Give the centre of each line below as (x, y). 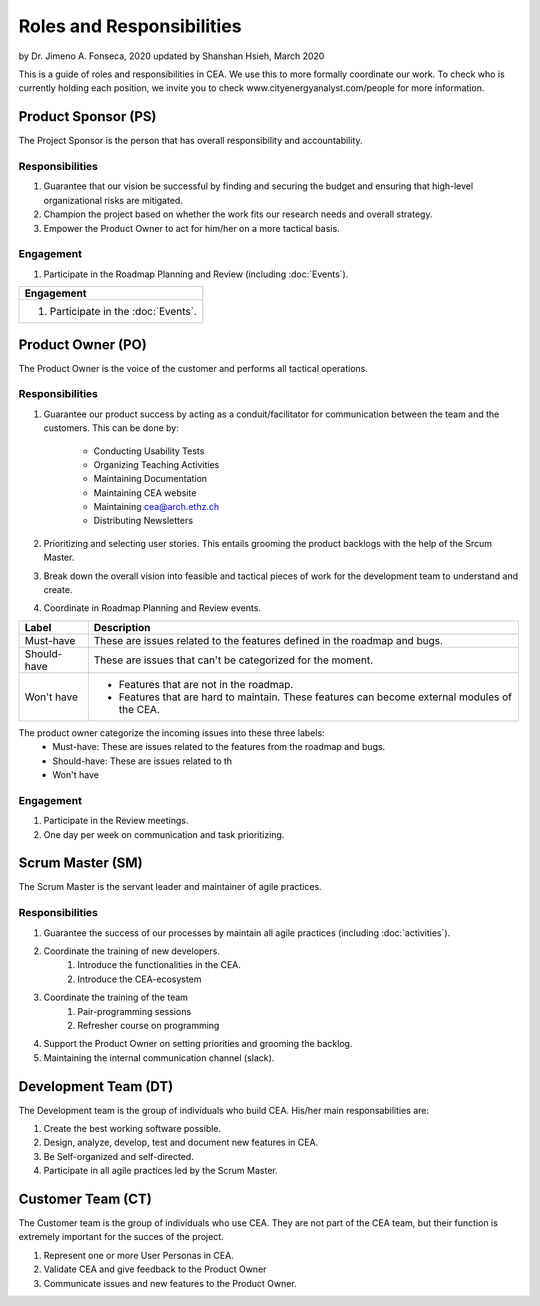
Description (122, 627)
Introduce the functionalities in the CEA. (159, 965)
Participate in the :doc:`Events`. (123, 312)
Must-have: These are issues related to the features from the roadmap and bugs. (219, 747)
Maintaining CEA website (145, 492)
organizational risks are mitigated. (113, 200)
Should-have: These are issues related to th (142, 761)
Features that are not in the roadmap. (206, 684)
